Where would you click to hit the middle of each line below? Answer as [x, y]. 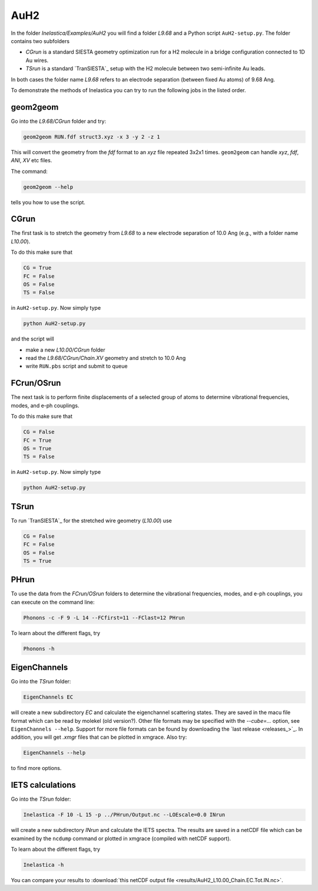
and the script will [32, 339]
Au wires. [37, 60]
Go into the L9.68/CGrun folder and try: [58, 121]
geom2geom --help [48, 187]
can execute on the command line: [53, 602]
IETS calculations [44, 785]
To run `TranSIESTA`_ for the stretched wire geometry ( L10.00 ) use [91, 520]
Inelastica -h [44, 865]
